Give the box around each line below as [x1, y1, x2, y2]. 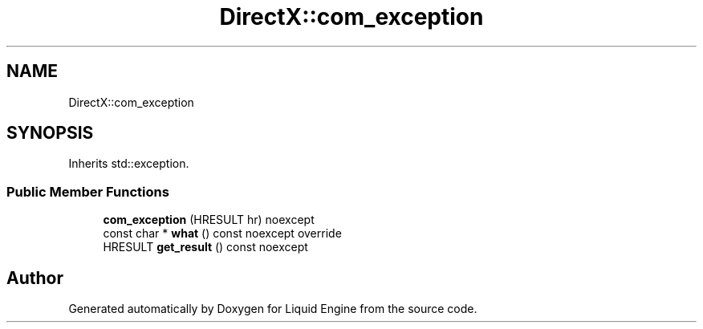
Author [6, 267, 63, 288]
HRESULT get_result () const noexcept [103, 240, 308, 254]
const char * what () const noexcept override [103, 226, 342, 241]
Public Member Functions [6, 183, 169, 200]
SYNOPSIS [6, 123, 94, 144]
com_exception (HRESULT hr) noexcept [103, 213, 315, 227]
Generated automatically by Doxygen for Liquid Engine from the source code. [68, 302, 477, 316]
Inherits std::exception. [68, 156, 189, 171]
